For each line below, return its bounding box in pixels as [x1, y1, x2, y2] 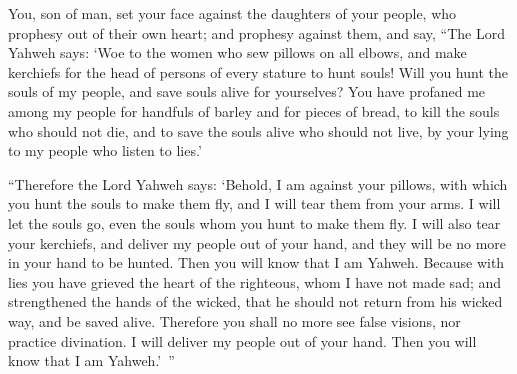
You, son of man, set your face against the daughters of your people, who [8, 3, 457, 23]
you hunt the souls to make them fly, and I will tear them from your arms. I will [8, 193, 501, 214]
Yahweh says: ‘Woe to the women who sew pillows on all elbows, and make [8, 42, 467, 63]
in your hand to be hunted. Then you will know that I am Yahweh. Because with [8, 252, 505, 273]
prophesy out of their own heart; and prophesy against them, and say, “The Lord [8, 22, 505, 43]
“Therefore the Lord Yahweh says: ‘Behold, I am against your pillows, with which [8, 173, 508, 194]
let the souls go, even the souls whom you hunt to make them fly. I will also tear [8, 212, 501, 233]
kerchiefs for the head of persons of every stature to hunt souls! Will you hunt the [8, 61, 508, 82]
